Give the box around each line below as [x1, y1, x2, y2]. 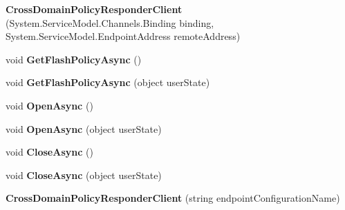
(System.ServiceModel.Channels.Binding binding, [6, 15, 214, 30]
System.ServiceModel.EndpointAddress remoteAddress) [6, 29, 241, 43]
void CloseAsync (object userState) [6, 167, 162, 182]
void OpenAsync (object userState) [6, 121, 162, 136]
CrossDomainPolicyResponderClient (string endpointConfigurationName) [6, 191, 340, 205]
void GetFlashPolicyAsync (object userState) [6, 75, 210, 90]
